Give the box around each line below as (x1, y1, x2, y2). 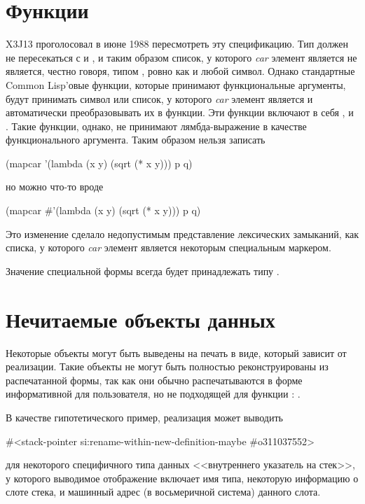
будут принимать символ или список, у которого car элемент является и (6, 91, 313, 106)
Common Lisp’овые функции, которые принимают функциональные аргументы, (6, 77, 346, 92)
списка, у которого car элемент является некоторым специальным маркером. (6, 240, 331, 255)
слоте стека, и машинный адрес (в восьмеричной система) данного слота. (6, 484, 321, 499)
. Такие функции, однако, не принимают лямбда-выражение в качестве (6, 118, 307, 133)
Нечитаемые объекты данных (6, 304, 275, 333)
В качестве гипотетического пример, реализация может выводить (6, 409, 283, 424)
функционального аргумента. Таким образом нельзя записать (6, 132, 266, 147)
